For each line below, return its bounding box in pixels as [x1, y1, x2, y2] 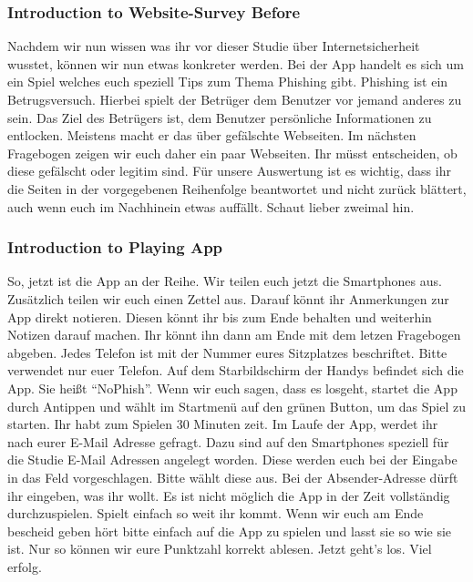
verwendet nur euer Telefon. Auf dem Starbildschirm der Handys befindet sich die [7, 361, 464, 380]
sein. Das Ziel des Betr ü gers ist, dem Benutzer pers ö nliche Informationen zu [7, 107, 432, 127]
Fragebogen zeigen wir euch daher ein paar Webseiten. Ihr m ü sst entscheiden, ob [7, 143, 458, 162]
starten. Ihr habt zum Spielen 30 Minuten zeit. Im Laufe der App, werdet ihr [7, 414, 438, 434]
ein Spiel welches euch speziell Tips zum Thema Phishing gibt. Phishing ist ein [7, 72, 448, 91]
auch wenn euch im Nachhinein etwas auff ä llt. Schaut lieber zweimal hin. [7, 197, 415, 216]
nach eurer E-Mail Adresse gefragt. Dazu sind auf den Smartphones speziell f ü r [7, 432, 449, 451]
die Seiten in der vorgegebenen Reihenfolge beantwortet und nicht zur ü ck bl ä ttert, [7, 179, 467, 198]
